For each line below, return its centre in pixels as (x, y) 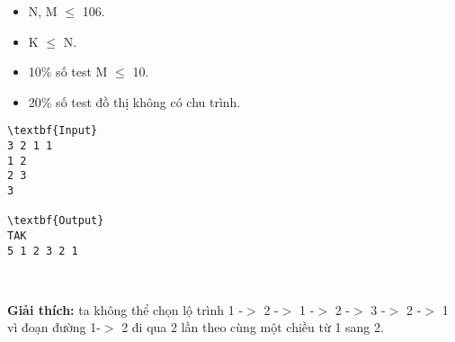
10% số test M (68, 72)
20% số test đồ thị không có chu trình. (134, 101)
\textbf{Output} (56, 221)
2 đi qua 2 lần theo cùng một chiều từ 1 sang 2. (253, 327)
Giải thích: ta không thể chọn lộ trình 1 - (125, 309)
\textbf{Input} (53, 131)
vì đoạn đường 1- (54, 327)
